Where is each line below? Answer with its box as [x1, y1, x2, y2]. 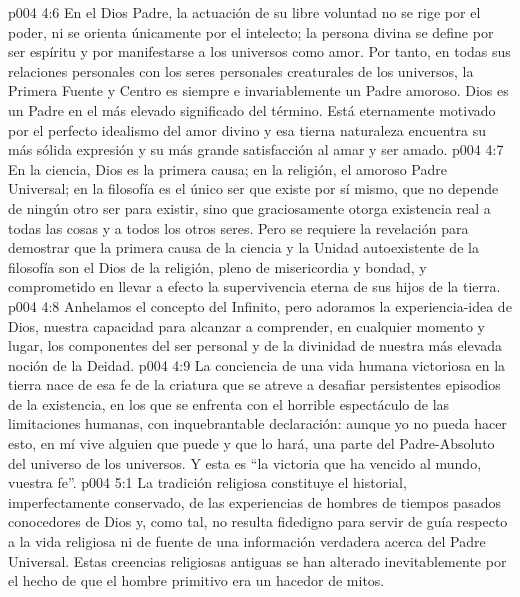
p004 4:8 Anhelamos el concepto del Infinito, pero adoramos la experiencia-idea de [8, 295, 512, 316]
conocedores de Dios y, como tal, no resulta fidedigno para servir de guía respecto [8, 511, 508, 532]
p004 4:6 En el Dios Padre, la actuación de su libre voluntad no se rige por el [8, 2, 481, 22]
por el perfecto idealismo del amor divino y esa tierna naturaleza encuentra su [8, 119, 487, 140]
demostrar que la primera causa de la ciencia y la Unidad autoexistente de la [8, 237, 479, 258]
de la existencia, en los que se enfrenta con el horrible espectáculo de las [8, 393, 450, 414]
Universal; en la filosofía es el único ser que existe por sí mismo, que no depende [8, 178, 499, 199]
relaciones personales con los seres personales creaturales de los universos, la [8, 60, 474, 81]
